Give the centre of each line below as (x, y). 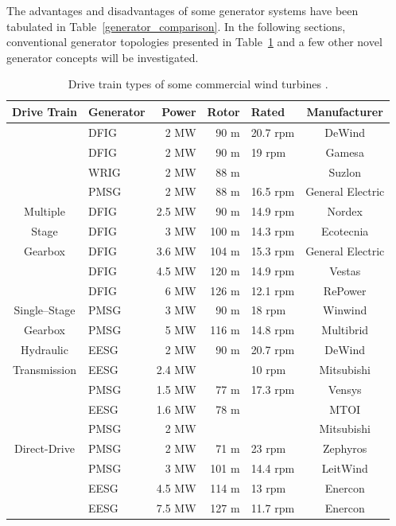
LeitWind (345, 468)
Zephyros (345, 448)
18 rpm (268, 310)
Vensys (345, 389)
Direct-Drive (45, 448)
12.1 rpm (273, 290)
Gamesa (345, 152)
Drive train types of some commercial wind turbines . (198, 84)
